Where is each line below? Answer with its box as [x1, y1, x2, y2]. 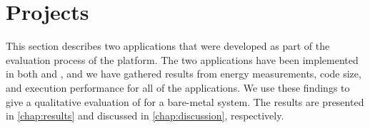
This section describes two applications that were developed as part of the [6, 38, 330, 53]
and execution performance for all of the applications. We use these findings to [6, 80, 350, 95]
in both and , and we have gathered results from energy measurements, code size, [6, 66, 361, 81]
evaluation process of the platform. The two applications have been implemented [6, 52, 359, 67]
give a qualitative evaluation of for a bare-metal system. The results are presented [6, 94, 364, 109]
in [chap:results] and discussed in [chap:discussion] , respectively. [6, 108, 284, 123]
